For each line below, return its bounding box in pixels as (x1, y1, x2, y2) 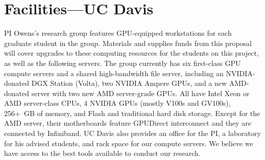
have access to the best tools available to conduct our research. (4, 148, 201, 158)
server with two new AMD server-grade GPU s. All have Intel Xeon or (31, 87, 250, 98)
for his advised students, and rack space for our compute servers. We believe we (4, 138, 253, 148)
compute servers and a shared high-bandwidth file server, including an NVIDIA (4, 67, 253, 78)
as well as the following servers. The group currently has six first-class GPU (4, 57, 241, 68)
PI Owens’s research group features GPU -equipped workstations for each (4, 28, 232, 38)
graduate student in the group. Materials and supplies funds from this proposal (4, 37, 252, 48)
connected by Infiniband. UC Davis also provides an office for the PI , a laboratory (4, 128, 261, 139)
